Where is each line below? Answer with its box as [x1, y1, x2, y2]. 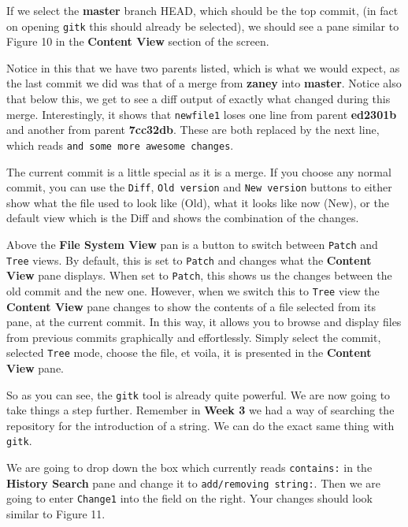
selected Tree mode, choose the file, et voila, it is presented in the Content [6, 344, 372, 361]
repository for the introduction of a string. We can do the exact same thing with [6, 417, 395, 433]
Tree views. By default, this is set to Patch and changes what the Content [6, 251, 372, 268]
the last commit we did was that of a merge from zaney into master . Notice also [6, 75, 402, 91]
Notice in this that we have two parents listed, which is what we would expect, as [6, 59, 400, 76]
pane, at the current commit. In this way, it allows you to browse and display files [6, 314, 402, 330]
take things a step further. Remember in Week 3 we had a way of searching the [6, 402, 395, 418]
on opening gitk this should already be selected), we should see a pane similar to [6, 17, 399, 34]
